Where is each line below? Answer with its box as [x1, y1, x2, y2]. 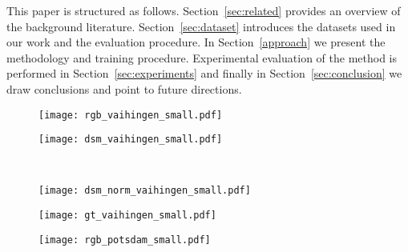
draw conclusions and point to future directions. [6, 80, 242, 97]
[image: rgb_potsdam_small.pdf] [38, 234, 211, 246]
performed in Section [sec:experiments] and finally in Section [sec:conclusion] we [6, 65, 402, 82]
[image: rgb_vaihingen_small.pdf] [38, 109, 223, 121]
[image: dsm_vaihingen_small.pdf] [38, 134, 223, 146]
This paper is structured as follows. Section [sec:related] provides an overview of [6, 2, 401, 18]
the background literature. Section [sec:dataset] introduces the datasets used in [6, 18, 396, 34]
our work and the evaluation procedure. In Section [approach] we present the [6, 34, 386, 50]
